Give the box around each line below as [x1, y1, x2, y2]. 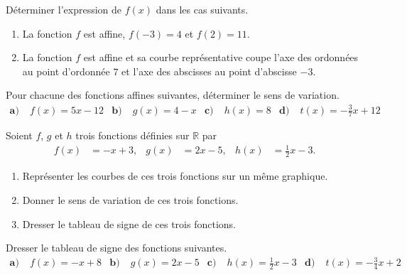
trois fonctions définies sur [75, 128, 190, 143]
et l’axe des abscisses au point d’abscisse [121, 63, 297, 78]
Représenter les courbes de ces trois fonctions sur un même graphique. [22, 168, 328, 183]
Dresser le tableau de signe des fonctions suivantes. [6, 240, 227, 255]
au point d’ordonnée [22, 63, 110, 78]
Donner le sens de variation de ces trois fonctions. [22, 192, 239, 207]
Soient [6, 128, 33, 143]
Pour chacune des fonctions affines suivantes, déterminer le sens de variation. [6, 87, 340, 102]
